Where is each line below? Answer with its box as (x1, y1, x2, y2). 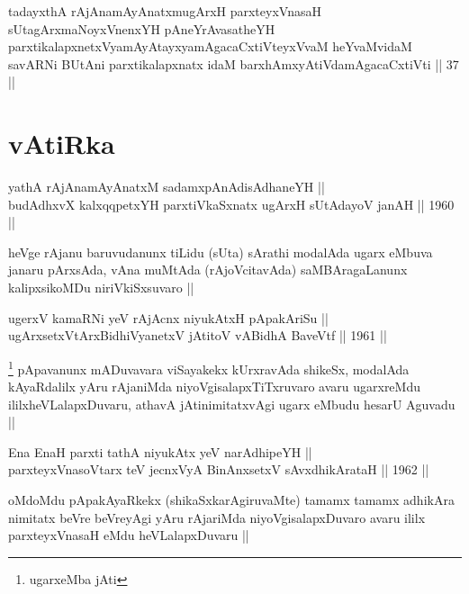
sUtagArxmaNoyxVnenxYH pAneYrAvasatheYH (8, 19, 275, 38)
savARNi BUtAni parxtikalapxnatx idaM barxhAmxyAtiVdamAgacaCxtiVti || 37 (8, 54, 459, 73)
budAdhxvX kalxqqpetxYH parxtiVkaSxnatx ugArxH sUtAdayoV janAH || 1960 (8, 194, 455, 213)
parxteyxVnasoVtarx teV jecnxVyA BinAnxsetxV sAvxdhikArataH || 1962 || (8, 460, 429, 479)
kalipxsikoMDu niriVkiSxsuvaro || (8, 278, 194, 297)
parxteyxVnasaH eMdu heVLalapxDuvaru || (8, 526, 249, 544)
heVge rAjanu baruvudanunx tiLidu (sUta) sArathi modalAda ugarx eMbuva (8, 242, 433, 261)
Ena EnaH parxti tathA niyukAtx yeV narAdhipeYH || (8, 442, 312, 461)
